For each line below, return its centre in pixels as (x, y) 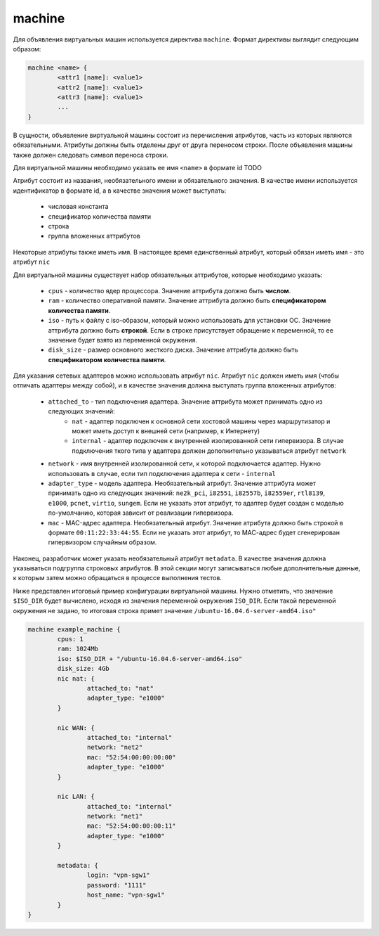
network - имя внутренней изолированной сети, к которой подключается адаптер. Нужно (184, 463)
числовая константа (78, 207)
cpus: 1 (71, 639)
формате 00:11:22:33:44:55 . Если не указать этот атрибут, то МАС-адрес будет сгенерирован (194, 532)
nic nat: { (76, 678)
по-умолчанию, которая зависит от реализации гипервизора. (141, 513)
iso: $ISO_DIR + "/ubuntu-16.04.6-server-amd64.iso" (150, 659)
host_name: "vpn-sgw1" (126, 895)
